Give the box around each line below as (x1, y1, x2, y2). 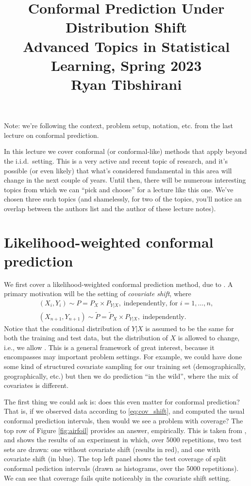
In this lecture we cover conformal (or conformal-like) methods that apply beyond (4, 146, 247, 156)
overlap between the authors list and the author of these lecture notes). (4, 203, 216, 213)
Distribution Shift (65, 17, 187, 37)
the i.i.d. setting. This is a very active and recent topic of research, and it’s (4, 155, 228, 166)
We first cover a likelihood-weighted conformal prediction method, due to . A (4, 279, 233, 289)
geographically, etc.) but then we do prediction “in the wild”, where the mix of (4, 370, 238, 381)
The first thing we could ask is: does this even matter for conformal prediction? (4, 396, 240, 406)
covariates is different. (4, 380, 69, 390)
